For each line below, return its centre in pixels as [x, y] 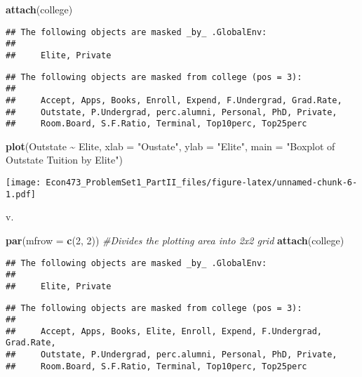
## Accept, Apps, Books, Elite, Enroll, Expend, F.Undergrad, [164, 331]
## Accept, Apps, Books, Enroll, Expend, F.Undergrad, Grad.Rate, [174, 100]
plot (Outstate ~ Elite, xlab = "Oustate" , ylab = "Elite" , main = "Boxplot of [170, 146]
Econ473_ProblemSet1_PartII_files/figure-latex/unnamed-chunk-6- [202, 183]
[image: [24, 183]
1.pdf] [21, 194]
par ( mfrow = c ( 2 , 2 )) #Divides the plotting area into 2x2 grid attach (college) [175, 240]
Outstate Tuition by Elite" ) [64, 160]
